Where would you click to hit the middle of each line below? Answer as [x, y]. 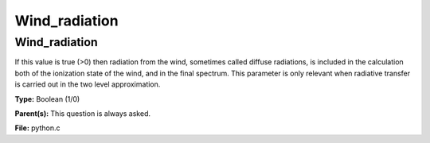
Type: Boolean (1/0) [47, 99]
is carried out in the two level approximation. [88, 84]
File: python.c [37, 128]
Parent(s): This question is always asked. [83, 113]
